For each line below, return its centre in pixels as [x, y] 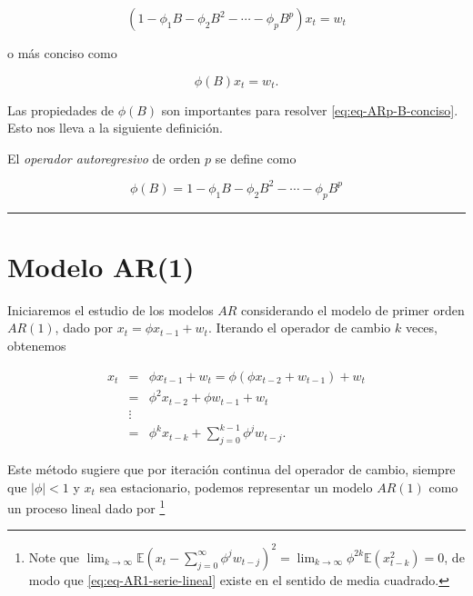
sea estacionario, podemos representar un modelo [236, 487]
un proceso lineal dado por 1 [86, 507]
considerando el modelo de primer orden [353, 309]
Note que [54, 556]
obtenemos [37, 345]
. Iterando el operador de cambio [299, 328]
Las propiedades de [61, 109]
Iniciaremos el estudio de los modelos [111, 309]
